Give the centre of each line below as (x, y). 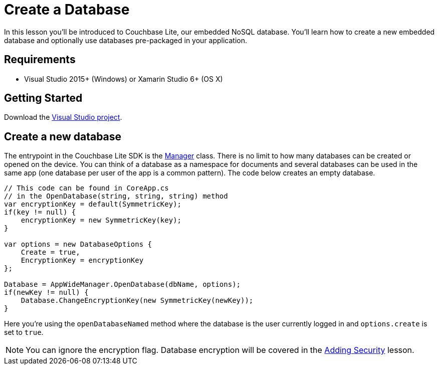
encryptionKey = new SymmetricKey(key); (101, 220)
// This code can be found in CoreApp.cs (86, 188)
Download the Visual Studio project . (63, 117)
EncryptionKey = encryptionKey (82, 260)
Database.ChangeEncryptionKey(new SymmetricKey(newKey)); (137, 301)
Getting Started (43, 98)
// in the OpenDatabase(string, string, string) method (116, 196)
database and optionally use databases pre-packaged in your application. (126, 40)
